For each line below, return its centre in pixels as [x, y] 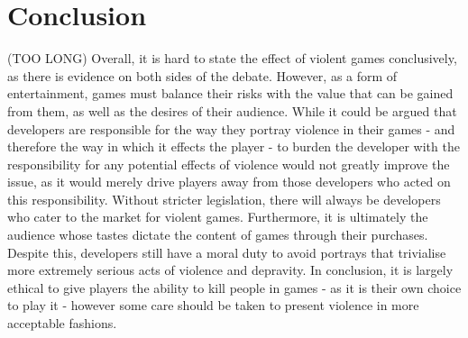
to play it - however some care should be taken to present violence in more [213, 305]
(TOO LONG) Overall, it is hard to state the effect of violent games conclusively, [232, 58]
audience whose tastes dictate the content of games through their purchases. [218, 235]
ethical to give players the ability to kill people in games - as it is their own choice [234, 287]
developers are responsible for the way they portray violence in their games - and [231, 128]
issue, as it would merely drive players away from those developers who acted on [229, 182]
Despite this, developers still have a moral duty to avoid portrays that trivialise [227, 252]
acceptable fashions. [62, 323]
